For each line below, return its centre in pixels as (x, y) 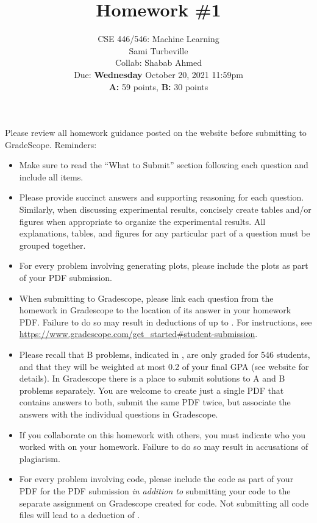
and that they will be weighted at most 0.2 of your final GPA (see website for (164, 366)
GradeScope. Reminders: (51, 144)
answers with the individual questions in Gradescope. (119, 414)
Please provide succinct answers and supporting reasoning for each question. (162, 197)
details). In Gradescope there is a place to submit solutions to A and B (152, 378)
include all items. (51, 176)
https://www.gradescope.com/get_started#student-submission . (138, 334)
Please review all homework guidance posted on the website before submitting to (156, 133)
